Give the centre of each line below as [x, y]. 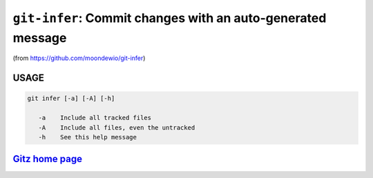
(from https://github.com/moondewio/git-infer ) [79, 58]
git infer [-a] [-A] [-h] [71, 99]
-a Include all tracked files [95, 118]
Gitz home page [48, 159]
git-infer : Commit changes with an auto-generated [170, 18]
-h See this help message [88, 137]
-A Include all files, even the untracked [117, 127]
